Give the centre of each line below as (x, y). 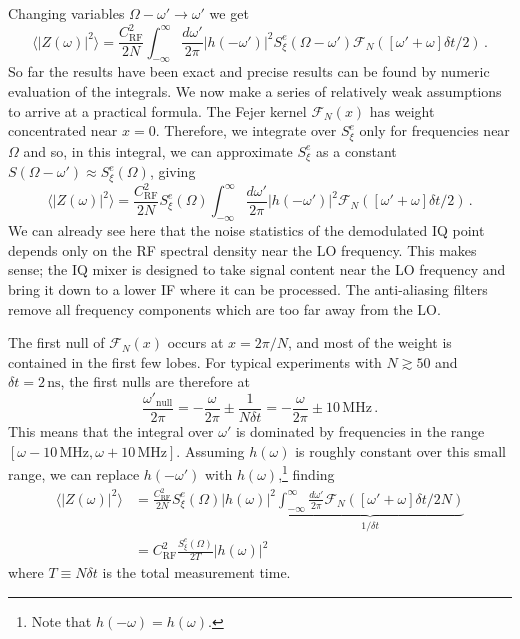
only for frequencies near (434, 130)
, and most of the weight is (369, 342)
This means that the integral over (111, 431)
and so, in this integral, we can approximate (158, 150)
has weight (402, 110)
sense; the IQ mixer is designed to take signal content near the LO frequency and (257, 269)
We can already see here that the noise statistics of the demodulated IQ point (246, 230)
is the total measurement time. (196, 572)
